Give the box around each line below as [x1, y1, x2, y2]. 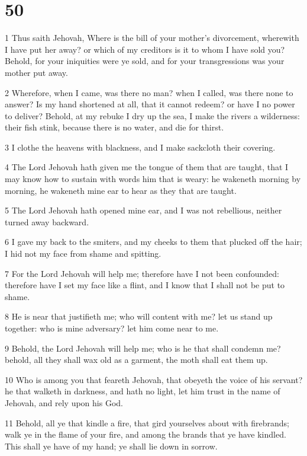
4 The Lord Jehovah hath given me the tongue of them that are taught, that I [5, 161, 289, 173]
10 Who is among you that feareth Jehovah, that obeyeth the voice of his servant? [5, 373, 303, 385]
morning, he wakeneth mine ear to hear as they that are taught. [5, 184, 237, 196]
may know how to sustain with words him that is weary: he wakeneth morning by [5, 173, 301, 185]
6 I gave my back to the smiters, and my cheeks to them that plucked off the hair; [5, 235, 302, 248]
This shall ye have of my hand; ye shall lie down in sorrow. [5, 439, 218, 452]
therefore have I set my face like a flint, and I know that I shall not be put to [5, 279, 285, 291]
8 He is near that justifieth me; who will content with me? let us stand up [5, 310, 273, 323]
